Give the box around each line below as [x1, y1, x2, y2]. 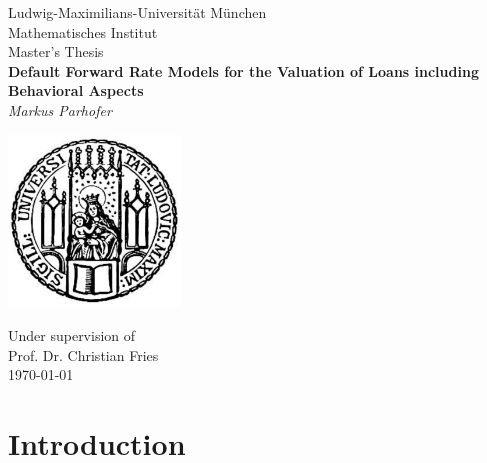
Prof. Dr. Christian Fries [8, 344, 159, 365]
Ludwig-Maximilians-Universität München [8, 2, 267, 22]
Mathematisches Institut [8, 21, 158, 42]
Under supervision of [8, 324, 136, 345]
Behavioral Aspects [8, 80, 144, 101]
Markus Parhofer [8, 99, 112, 120]
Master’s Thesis [8, 41, 104, 62]
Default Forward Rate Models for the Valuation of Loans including [8, 60, 479, 81]
